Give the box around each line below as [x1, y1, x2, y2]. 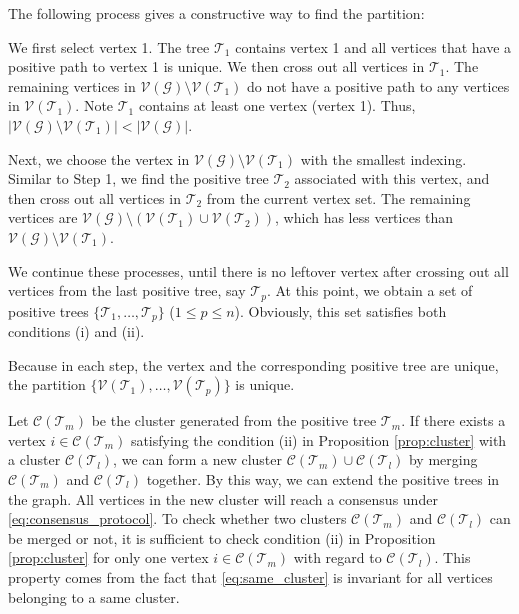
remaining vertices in [8, 75, 136, 96]
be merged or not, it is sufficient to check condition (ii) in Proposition [8, 527, 436, 548]
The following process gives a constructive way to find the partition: [8, 3, 425, 23]
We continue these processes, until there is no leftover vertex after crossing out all [8, 260, 509, 281]
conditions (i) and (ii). [8, 321, 145, 342]
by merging [408, 449, 478, 470]
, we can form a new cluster [113, 449, 282, 470]
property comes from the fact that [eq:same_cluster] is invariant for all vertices [8, 566, 493, 587]
